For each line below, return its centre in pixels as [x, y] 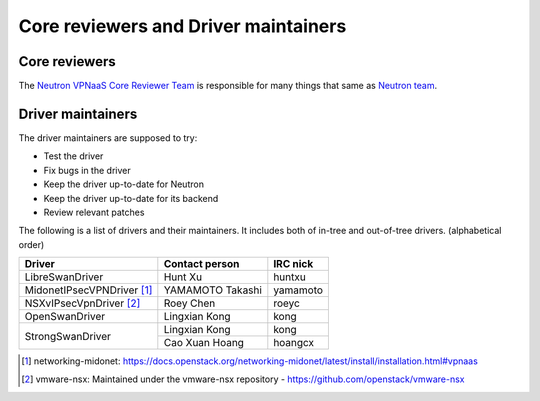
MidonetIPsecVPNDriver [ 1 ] [88, 290]
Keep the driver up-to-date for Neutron [124, 184]
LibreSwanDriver [64, 277]
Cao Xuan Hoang [204, 343]
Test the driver [73, 156]
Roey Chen [189, 303]
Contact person [201, 264]
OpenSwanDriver [64, 317]
